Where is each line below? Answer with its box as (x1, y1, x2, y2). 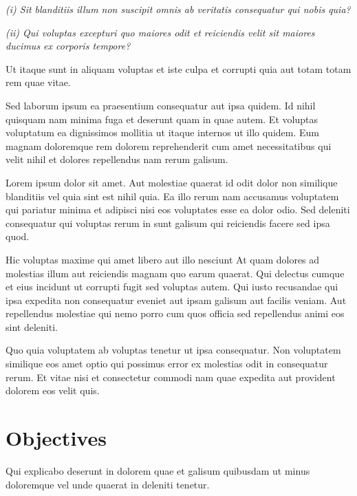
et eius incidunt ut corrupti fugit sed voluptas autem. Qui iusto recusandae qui (6, 279, 338, 294)
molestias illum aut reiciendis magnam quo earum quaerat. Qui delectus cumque (6, 266, 345, 280)
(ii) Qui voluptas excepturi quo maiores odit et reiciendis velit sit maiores (6, 25, 315, 39)
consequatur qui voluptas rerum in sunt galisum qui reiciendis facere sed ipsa (6, 215, 330, 230)
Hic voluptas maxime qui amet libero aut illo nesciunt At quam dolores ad (6, 252, 320, 266)
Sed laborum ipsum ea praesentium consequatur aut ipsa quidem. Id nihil (6, 98, 316, 112)
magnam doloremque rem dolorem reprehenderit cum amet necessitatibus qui (6, 138, 332, 153)
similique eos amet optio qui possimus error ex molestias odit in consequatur (6, 356, 328, 371)
